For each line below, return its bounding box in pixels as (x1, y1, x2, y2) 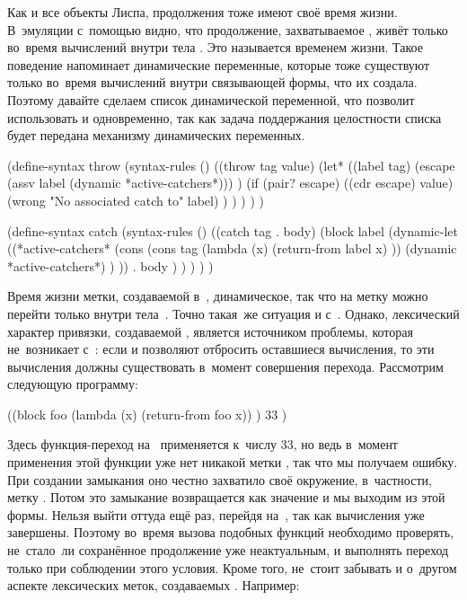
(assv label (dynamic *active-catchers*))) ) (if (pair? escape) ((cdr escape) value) (7, 173, 454, 192)
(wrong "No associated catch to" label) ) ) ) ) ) (7, 190, 264, 209)
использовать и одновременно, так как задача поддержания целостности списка (7, 108, 442, 127)
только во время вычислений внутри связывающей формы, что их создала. (7, 73, 418, 92)
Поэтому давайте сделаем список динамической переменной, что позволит (7, 90, 415, 109)
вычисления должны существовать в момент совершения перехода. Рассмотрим (7, 357, 444, 375)
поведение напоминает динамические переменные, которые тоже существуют (7, 55, 430, 74)
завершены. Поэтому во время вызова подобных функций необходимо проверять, (7, 523, 454, 542)
